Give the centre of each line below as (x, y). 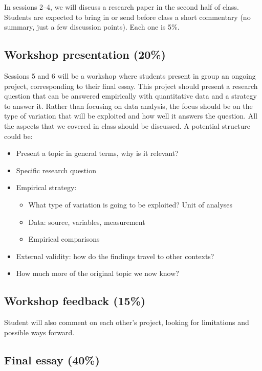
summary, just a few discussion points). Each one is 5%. (92, 27)
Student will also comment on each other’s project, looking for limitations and (127, 322)
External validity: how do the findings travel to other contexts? (115, 256)
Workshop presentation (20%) (85, 54)
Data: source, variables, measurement (87, 222)
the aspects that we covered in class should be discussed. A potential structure (127, 125)
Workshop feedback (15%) (75, 301)
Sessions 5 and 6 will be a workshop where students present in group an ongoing (130, 75)
